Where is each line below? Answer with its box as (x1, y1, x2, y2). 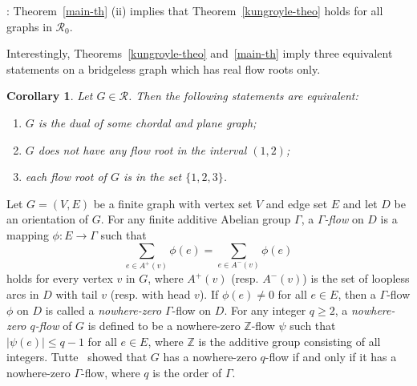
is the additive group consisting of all (198, 332, 381, 349)
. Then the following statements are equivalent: (128, 87, 358, 104)
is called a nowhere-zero (45, 301, 162, 318)
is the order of (152, 364, 222, 381)
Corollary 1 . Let (6, 87, 93, 104)
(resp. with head (110, 286, 191, 303)
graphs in (6, 18, 52, 34)
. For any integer (224, 301, 306, 318)
